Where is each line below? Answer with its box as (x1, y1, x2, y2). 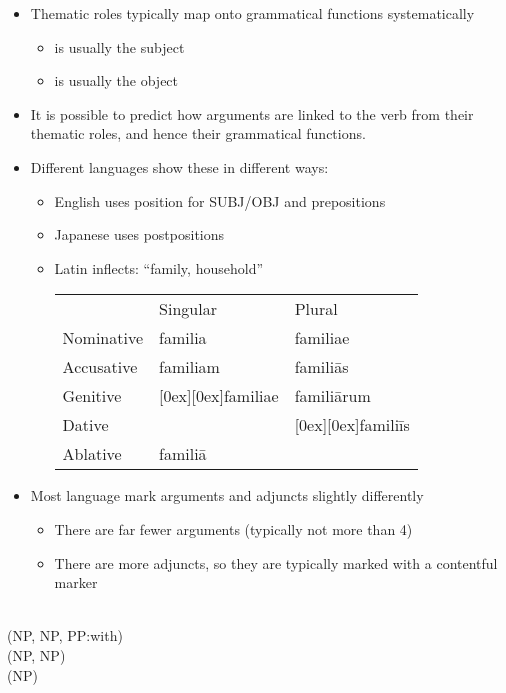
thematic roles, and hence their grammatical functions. (30, 123, 366, 144)
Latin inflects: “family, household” (54, 257, 264, 278)
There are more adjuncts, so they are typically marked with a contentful (54, 552, 498, 573)
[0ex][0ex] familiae (159, 384, 279, 408)
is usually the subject (54, 36, 185, 57)
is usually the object (54, 70, 179, 91)
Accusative (62, 355, 138, 379)
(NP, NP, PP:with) (7, 625, 123, 646)
